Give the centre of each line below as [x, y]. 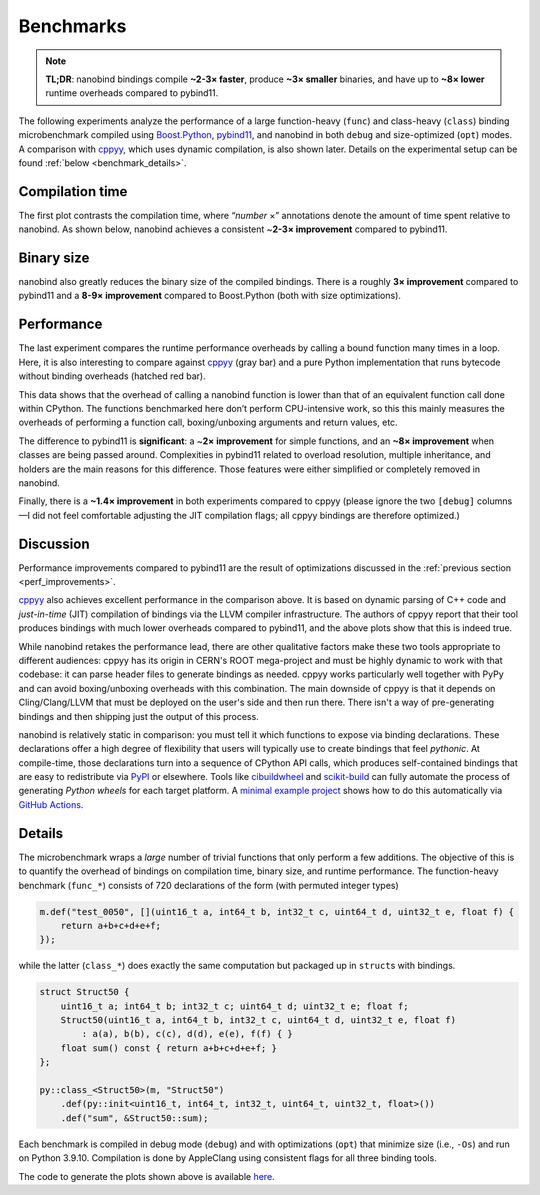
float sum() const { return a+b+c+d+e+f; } [168, 1048]
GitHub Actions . [51, 804]
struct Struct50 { [84, 992]
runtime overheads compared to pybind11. [132, 93]
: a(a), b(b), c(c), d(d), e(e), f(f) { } [187, 1034]
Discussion [54, 543]
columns [494, 501]
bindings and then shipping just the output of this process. [138, 716]
